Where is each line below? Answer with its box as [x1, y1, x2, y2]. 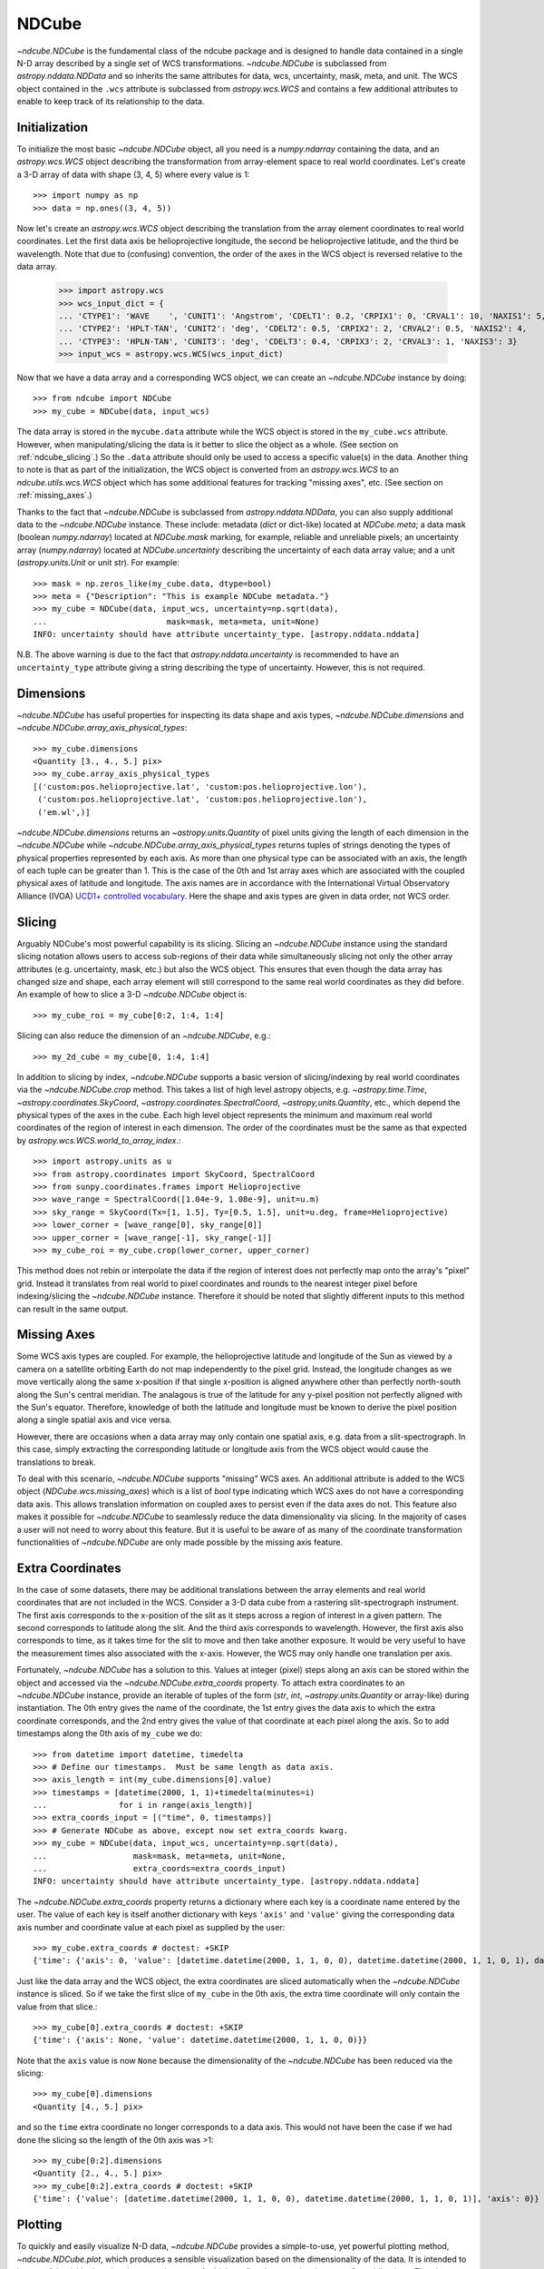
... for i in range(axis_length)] [33, 1800, 253, 1811]
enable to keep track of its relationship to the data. [16, 96, 205, 107]
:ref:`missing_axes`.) [16, 490, 92, 501]
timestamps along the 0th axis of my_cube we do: [16, 1728, 203, 1739]
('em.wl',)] [37, 807, 91, 817]
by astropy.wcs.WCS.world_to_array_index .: [16, 1134, 181, 1145]
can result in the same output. [16, 1303, 129, 1314]
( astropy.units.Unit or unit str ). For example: [16, 557, 180, 568]
